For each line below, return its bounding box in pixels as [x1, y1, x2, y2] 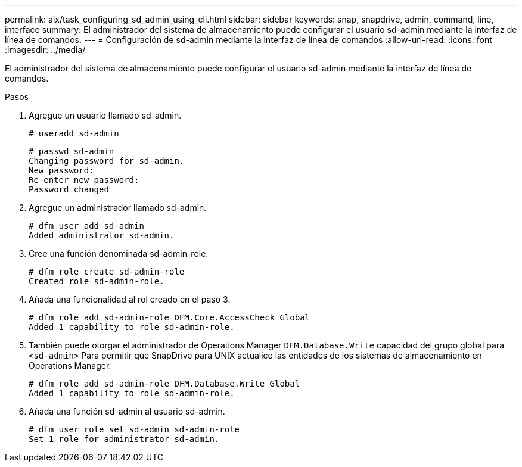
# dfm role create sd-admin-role [29, 267, 185, 276]
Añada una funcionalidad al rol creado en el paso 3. [29, 294, 231, 304]
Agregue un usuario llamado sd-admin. [29, 110, 182, 120]
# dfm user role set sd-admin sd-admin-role [29, 425, 240, 434]
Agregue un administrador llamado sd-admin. [29, 203, 207, 213]
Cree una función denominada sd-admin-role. [29, 248, 209, 259]
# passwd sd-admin [29, 147, 114, 156]
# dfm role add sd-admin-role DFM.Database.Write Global [29, 379, 300, 388]
